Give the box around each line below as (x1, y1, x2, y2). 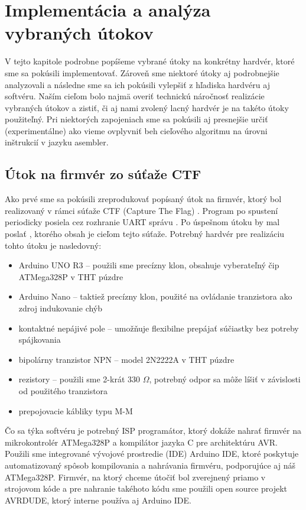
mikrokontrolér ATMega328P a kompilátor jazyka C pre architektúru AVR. (5, 436, 278, 448)
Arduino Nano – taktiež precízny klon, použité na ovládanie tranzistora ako (18, 290, 292, 303)
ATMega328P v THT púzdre (18, 270, 123, 282)
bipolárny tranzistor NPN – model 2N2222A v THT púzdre (18, 353, 235, 365)
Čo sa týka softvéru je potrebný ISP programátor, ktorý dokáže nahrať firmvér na (5, 424, 302, 437)
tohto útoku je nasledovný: (5, 239, 102, 251)
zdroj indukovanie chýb (18, 302, 103, 314)
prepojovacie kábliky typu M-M (18, 404, 133, 417)
